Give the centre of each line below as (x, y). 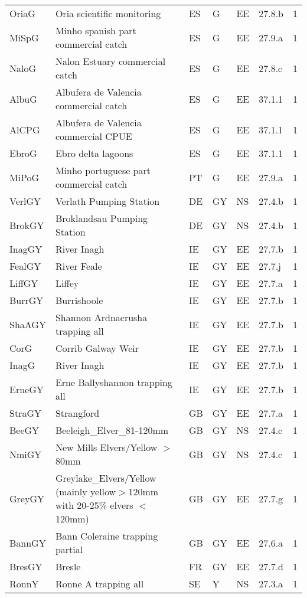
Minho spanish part (96, 30)
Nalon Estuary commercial (110, 61)
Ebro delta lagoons (94, 153)
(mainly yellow (86, 491)
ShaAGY (28, 324)
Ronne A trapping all (99, 584)
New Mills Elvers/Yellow (106, 447)
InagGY (26, 249)
